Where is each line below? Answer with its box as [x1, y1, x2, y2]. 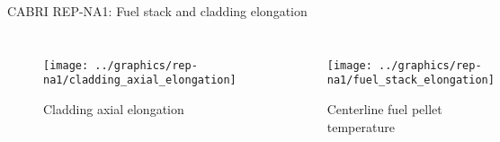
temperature [326, 117, 395, 136]
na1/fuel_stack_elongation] [326, 74, 495, 87]
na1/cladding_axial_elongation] [43, 74, 237, 87]
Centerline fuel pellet [326, 99, 442, 118]
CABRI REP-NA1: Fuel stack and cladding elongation [7, 2, 308, 20]
